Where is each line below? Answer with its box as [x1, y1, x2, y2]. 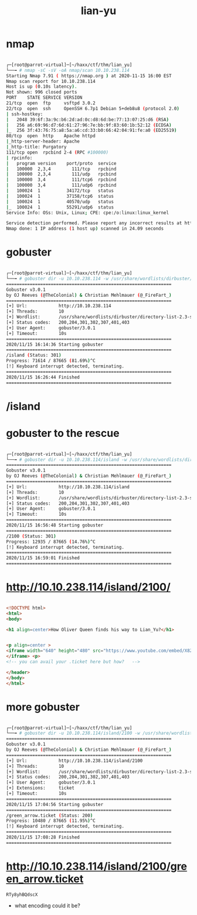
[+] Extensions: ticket [6, 785, 75, 791]
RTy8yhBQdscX [6, 891, 38, 897]
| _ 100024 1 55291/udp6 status [6, 204, 114, 210]
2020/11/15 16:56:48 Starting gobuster [6, 522, 104, 528]
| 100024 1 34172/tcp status [6, 188, 114, 194]
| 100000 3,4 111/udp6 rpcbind [6, 183, 117, 188]
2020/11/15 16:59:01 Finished [6, 555, 80, 561]
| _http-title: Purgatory [6, 144, 67, 150]
